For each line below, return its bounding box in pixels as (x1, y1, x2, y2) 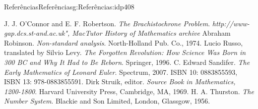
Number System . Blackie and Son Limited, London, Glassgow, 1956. (4, 96, 210, 106)
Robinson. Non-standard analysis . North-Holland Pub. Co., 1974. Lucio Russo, (4, 37, 243, 48)
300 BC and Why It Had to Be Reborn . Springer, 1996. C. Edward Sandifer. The (4, 56, 250, 67)
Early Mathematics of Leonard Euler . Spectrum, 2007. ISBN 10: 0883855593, (4, 66, 238, 77)
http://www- (212, 18, 250, 28)
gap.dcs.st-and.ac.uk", (4, 28, 70, 38)
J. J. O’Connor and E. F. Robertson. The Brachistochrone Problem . (4, 18, 210, 28)
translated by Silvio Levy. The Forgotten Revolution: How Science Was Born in (4, 47, 246, 57)
